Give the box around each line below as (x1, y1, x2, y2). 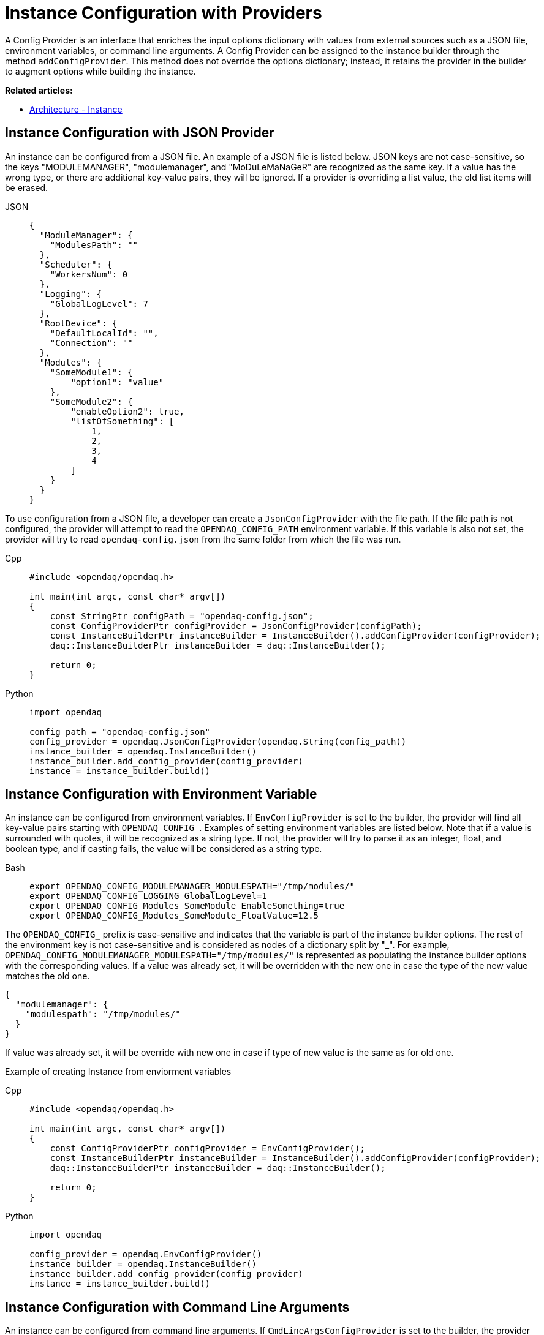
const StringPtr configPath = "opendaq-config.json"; (50, 611, 314, 621)
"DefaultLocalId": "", (50, 328, 159, 338)
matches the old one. (5, 971, 90, 982)
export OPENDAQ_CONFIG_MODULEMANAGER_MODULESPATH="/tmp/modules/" (29, 881, 355, 892)
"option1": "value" (70, 377, 164, 387)
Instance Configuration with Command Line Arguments (5, 1299, 350, 1315)
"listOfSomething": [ (70, 416, 175, 426)
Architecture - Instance (29, 103, 123, 115)
